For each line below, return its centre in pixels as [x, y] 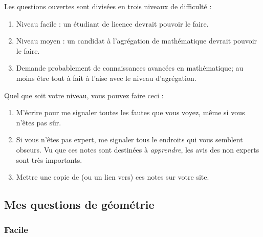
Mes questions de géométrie [79, 204]
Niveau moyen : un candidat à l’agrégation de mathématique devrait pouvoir [137, 41]
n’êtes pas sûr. [39, 122]
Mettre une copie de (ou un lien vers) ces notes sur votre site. [113, 177]
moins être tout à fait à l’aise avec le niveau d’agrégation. [106, 78]
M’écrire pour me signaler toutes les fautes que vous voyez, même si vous [130, 112]
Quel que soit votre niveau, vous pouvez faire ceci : [84, 95]
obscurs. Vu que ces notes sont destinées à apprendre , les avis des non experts [138, 149]
